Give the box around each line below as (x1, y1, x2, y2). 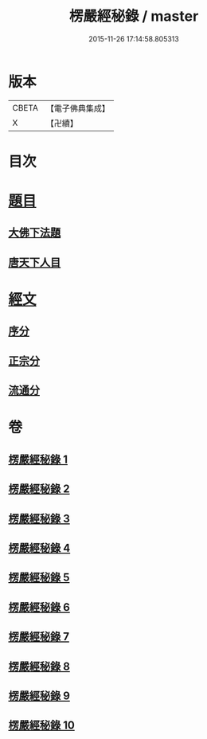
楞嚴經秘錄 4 (8, 541, 71, 554)
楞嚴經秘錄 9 (8, 689, 70, 702)
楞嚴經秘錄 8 (8, 659, 70, 673)
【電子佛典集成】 (45, 103, 110, 114)
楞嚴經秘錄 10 (8, 718, 76, 733)
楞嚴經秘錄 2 (8, 483, 70, 496)
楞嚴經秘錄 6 (8, 600, 70, 614)
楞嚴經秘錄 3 (8, 511, 70, 526)
